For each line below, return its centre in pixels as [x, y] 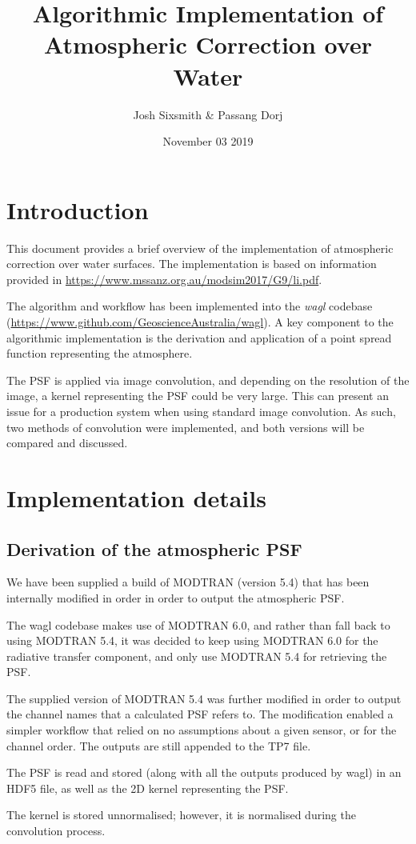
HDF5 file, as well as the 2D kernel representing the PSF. [148, 788]
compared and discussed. [67, 443]
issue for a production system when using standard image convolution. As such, [201, 411]
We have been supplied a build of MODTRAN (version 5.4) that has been [188, 582]
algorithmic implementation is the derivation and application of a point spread [199, 337]
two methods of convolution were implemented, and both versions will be [186, 427]
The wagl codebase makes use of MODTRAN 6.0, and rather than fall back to [198, 624]
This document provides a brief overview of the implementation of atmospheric [200, 248]
